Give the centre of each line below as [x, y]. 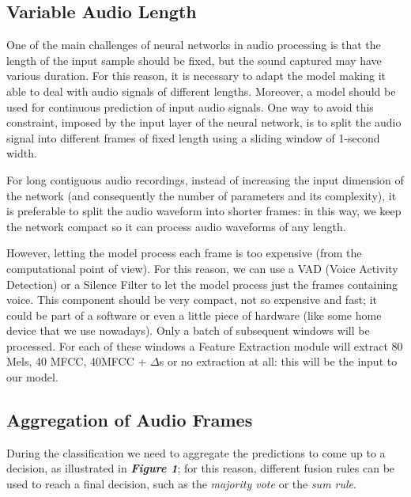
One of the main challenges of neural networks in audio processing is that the [194, 45]
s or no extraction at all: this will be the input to [278, 361]
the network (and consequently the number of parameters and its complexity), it [202, 195]
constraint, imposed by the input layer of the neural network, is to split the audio [204, 122]
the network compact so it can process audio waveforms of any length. [176, 226]
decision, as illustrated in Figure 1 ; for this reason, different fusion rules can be [201, 468]
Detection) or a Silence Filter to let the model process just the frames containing [202, 284]
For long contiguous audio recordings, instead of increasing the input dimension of [205, 179]
